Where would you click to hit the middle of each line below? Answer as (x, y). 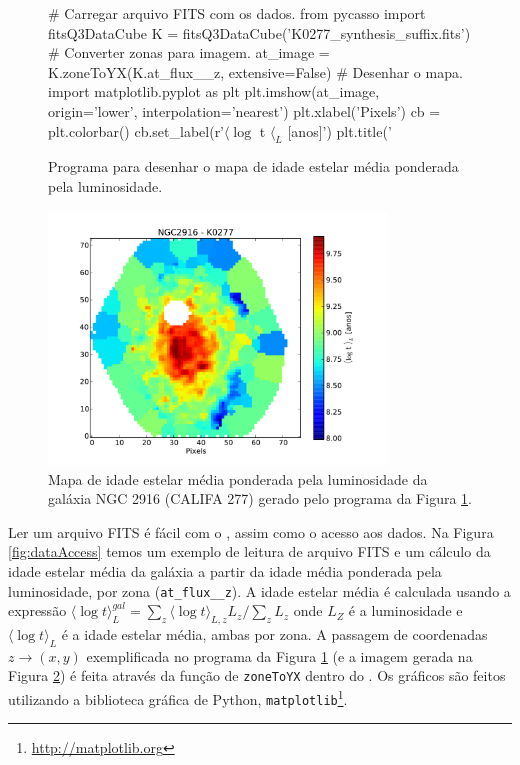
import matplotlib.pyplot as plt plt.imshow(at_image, (214, 91)
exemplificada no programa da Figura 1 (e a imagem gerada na (279, 655)
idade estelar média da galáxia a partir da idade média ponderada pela (225, 570)
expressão (37, 610)
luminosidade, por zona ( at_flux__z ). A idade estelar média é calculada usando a (259, 590)
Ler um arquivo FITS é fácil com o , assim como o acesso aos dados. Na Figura (251, 531)
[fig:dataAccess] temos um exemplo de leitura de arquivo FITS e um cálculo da (249, 551)
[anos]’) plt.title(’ (339, 130)
